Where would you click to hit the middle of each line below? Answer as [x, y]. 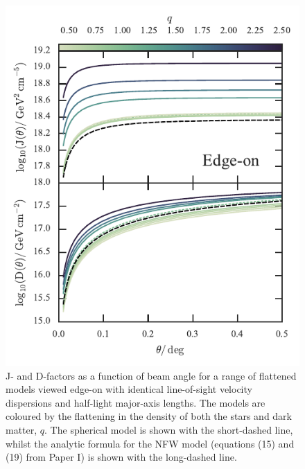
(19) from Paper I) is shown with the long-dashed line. [121, 457]
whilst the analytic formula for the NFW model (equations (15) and [150, 443]
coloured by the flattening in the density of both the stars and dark [149, 416]
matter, [21, 429]
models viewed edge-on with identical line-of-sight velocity [129, 389]
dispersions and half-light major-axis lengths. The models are [136, 402]
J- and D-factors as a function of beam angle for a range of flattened [151, 375]
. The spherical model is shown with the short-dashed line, [169, 429]
